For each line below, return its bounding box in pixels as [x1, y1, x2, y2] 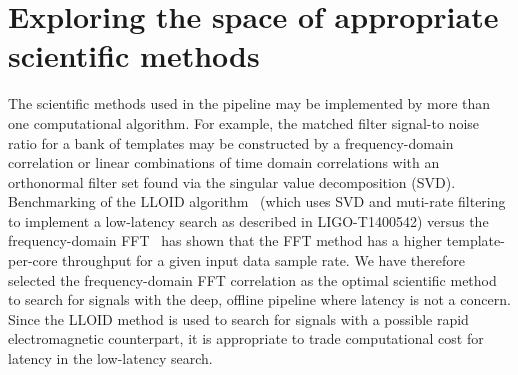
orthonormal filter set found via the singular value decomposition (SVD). [8, 171, 456, 192]
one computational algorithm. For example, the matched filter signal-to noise [8, 112, 480, 133]
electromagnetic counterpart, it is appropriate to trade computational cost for [8, 328, 484, 349]
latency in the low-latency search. [8, 348, 213, 369]
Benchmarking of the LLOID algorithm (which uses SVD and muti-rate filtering [8, 191, 506, 212]
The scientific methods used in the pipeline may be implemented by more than [8, 93, 491, 114]
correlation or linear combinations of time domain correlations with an [8, 152, 440, 173]
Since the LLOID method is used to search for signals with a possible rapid [8, 308, 469, 329]
